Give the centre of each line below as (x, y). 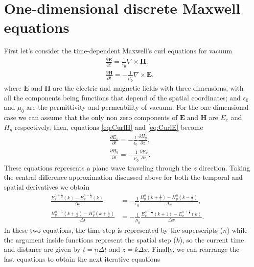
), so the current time (212, 239)
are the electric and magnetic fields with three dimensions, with (148, 88)
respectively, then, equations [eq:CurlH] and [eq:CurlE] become (109, 127)
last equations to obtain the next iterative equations (82, 259)
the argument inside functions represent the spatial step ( (90, 239)
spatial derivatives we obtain (47, 186)
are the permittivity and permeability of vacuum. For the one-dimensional (138, 107)
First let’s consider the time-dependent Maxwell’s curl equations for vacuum (118, 51)
